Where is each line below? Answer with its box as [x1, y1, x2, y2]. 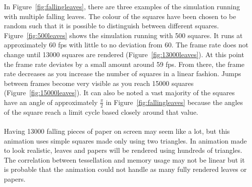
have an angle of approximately [4, 97, 98, 107]
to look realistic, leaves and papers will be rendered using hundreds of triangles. [4, 145, 242, 155]
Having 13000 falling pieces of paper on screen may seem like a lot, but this [4, 125, 230, 136]
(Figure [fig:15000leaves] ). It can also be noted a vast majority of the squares [4, 87, 235, 98]
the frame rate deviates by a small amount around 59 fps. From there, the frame [4, 59, 245, 69]
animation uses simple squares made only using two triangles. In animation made [4, 135, 247, 145]
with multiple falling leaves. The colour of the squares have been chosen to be [4, 11, 236, 21]
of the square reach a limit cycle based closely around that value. [4, 106, 198, 117]
